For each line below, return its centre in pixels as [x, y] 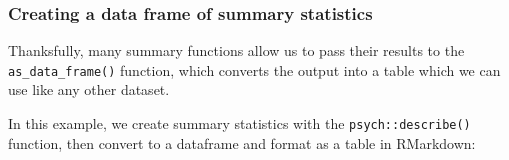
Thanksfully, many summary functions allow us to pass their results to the [236, 50]
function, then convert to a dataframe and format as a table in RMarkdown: [242, 142]
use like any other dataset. [89, 89]
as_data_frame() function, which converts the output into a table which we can [254, 69]
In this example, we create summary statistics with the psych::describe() [239, 123]
